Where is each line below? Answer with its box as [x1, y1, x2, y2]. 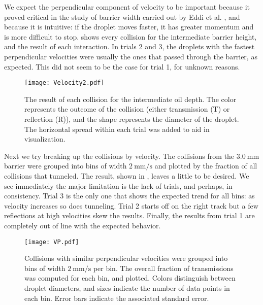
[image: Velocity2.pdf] [24, 79, 105, 87]
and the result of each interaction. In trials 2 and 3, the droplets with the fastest [4, 41, 255, 52]
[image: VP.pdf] [24, 238, 79, 246]
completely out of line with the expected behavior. [4, 220, 161, 230]
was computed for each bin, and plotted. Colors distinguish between [24, 273, 236, 283]
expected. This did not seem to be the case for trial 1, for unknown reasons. [4, 61, 240, 72]
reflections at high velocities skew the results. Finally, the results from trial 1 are [4, 210, 255, 221]
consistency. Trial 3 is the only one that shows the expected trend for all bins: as [4, 190, 255, 201]
